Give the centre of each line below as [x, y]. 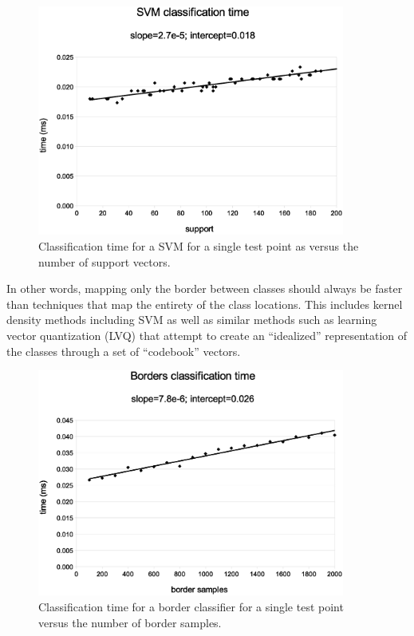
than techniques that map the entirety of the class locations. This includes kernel [205, 304]
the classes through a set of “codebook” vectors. [124, 351]
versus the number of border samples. [130, 622]
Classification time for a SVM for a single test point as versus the [199, 246]
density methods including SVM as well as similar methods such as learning [192, 320]
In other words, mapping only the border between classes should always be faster [205, 288]
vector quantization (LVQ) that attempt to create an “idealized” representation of [207, 336]
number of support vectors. [104, 261]
